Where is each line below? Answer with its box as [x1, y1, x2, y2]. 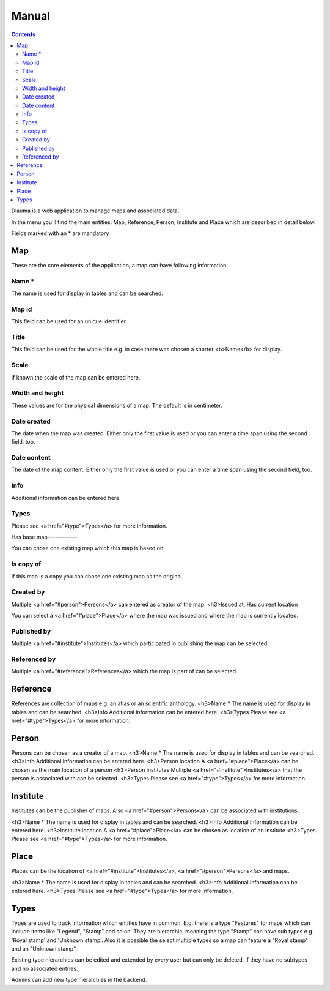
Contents [11, 31, 36, 38]
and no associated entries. [11, 965, 79, 972]
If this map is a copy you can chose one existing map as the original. [11, 572, 183, 580]
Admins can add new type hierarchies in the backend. [11, 976, 147, 984]
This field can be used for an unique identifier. [11, 318, 128, 325]
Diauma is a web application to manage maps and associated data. [11, 207, 180, 214]
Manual [11, 9, 51, 23]
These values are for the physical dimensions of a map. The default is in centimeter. [11, 402, 222, 409]
